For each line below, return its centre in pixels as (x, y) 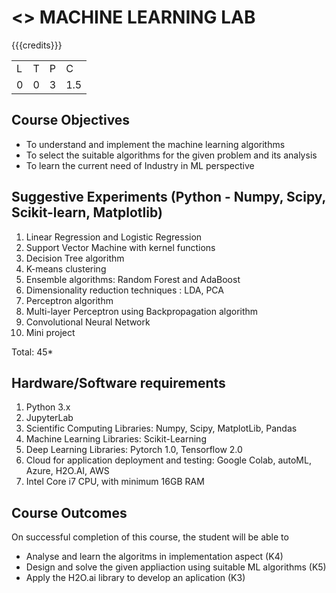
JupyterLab (49, 418)
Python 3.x (48, 407)
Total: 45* (32, 352)
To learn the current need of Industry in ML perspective (140, 165)
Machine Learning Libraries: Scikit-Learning (116, 439)
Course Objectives (71, 120)
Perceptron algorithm (69, 300)
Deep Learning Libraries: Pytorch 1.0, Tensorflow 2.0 (134, 450)
